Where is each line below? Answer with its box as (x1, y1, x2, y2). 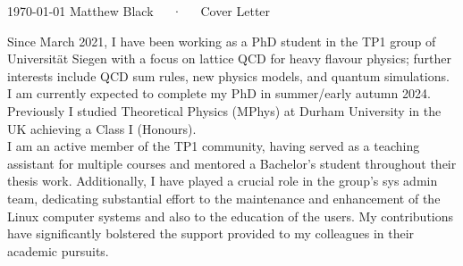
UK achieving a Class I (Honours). (7, 119, 197, 137)
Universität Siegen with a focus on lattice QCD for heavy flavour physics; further (7, 49, 451, 68)
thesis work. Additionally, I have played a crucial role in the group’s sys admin (7, 171, 438, 190)
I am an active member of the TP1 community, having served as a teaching (7, 137, 420, 155)
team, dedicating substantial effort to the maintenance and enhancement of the (7, 188, 441, 207)
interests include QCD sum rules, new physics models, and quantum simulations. (7, 66, 450, 85)
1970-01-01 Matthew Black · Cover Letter (7, 2, 271, 20)
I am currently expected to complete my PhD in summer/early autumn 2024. (7, 84, 431, 103)
